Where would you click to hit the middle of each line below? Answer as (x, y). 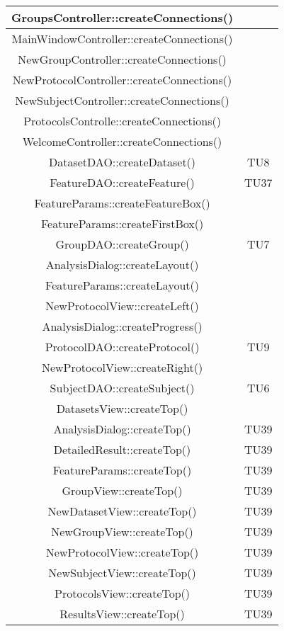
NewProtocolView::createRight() (122, 367)
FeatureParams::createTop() (122, 470)
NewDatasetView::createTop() (122, 511)
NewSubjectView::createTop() (122, 573)
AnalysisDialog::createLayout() (122, 265)
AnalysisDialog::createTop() (122, 429)
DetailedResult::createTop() (122, 449)
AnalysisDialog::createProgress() (122, 326)
